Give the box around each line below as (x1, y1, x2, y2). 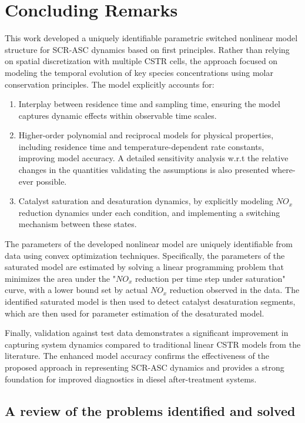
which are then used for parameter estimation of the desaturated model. (5, 307, 264, 319)
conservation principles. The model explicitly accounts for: (5, 78, 214, 90)
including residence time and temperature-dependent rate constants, (18, 140, 264, 152)
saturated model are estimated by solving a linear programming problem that (5, 261, 284, 273)
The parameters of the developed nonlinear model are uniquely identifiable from (5, 238, 293, 250)
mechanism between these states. (18, 218, 137, 230)
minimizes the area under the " (5, 272, 116, 284)
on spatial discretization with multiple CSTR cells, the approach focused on (5, 55, 278, 67)
